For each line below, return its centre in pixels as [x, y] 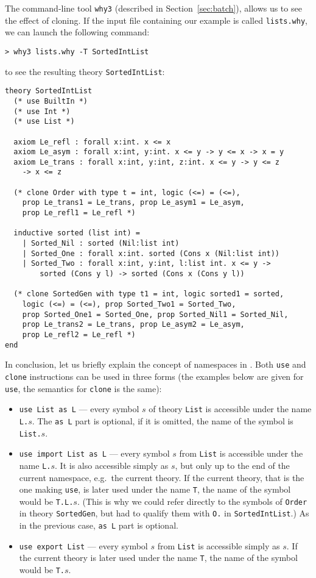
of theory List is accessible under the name [230, 409]
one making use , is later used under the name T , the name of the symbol [155, 489]
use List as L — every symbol [79, 409]
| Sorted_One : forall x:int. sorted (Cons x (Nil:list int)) [151, 253]
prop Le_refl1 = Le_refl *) [79, 213]
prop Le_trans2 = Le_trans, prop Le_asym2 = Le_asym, [133, 325]
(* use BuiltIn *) [51, 101]
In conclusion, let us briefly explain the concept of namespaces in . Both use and [156, 364]
